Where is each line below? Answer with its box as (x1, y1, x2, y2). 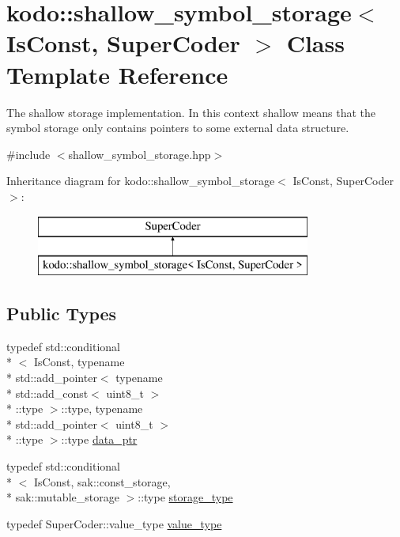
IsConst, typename (33, 354, 125, 370)
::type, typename (61, 400, 143, 417)
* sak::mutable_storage (6, 489, 119, 505)
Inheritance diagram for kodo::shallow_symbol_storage (6, 172, 275, 189)
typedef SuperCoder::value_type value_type (6, 515, 222, 531)
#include (6, 146, 51, 162)
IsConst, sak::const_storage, (33, 473, 171, 490)
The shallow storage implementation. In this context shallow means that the (6, 104, 376, 120)
